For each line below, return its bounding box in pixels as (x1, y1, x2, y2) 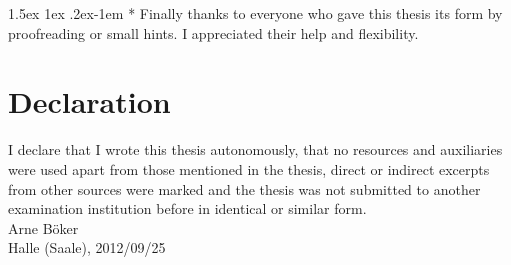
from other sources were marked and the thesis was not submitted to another (8, 178, 481, 199)
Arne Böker (8, 217, 79, 238)
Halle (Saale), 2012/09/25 (8, 237, 166, 258)
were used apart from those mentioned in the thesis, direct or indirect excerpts (8, 158, 490, 179)
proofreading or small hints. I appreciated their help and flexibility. (8, 22, 419, 43)
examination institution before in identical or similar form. (8, 198, 367, 219)
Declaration (8, 81, 171, 122)
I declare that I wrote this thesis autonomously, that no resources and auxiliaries (8, 139, 503, 160)
